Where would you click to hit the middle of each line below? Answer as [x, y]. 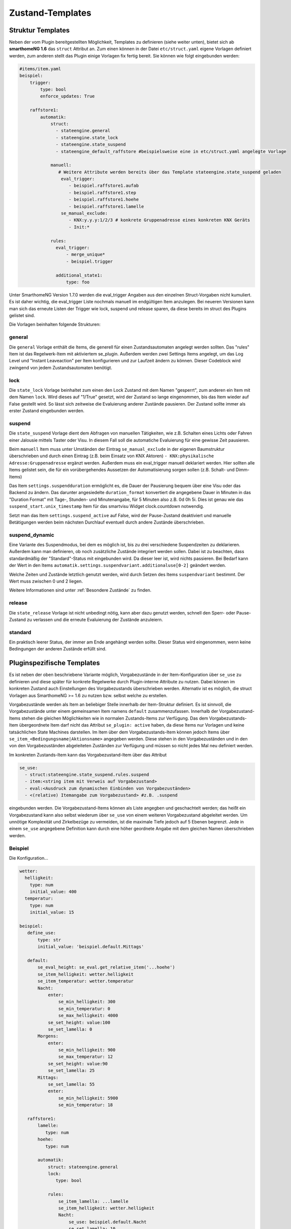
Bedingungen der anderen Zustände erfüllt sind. [58, 649]
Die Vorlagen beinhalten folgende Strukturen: [55, 324]
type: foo [78, 282]
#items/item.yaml [40, 69]
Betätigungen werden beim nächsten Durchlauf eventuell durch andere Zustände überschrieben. [107, 522]
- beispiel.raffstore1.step [102, 192]
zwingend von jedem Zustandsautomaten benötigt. [61, 367]
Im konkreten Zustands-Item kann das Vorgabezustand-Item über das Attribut [88, 755]
